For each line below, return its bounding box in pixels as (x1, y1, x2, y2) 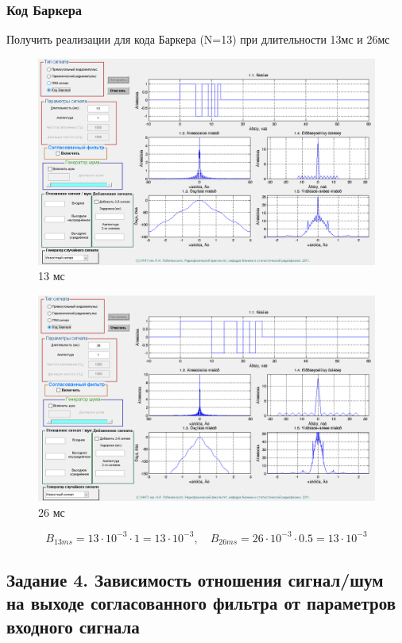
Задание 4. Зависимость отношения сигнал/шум (6, 567, 384, 591)
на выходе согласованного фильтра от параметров (6, 591, 396, 615)
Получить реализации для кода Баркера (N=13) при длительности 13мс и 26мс (6, 31, 390, 48)
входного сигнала (6, 614, 140, 638)
